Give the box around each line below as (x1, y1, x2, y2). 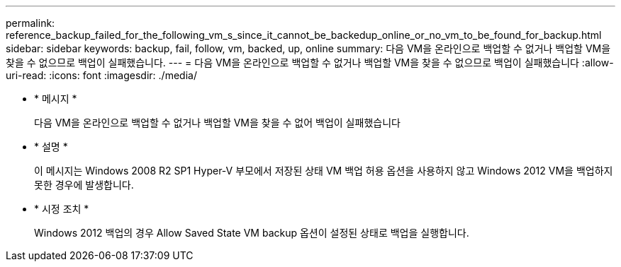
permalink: (6, 17, 55, 29)
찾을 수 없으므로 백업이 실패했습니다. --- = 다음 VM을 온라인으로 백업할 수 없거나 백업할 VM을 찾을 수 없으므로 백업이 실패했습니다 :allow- (6, 57, 614, 69)
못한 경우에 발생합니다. (34, 179, 134, 191)
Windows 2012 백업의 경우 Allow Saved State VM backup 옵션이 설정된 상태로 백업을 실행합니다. (34, 227, 469, 239)
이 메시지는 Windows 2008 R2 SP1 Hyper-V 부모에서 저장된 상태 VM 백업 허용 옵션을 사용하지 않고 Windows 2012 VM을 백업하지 (34, 165, 613, 177)
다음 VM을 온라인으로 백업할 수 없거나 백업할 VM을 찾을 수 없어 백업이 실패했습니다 (34, 117, 401, 129)
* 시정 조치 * (34, 203, 89, 215)
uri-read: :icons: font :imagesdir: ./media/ (6, 69, 197, 81)
